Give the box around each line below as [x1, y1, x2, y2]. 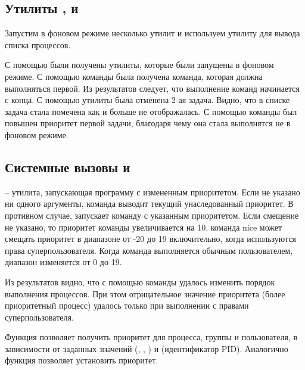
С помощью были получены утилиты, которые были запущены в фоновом [5, 58, 274, 71]
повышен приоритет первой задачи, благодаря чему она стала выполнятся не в [5, 117, 291, 129]
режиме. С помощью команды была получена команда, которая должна [5, 70, 263, 82]
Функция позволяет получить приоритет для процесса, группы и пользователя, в [5, 331, 298, 343]
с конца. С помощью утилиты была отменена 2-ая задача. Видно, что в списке [5, 94, 290, 106]
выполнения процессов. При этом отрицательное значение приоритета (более [5, 287, 285, 300]
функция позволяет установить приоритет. [5, 354, 158, 366]
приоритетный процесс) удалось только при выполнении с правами [5, 299, 249, 312]
